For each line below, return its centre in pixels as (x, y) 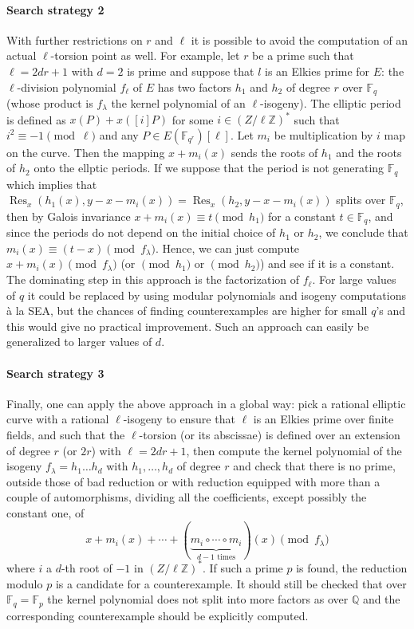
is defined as (36, 119)
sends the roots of (274, 152)
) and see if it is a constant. (327, 263)
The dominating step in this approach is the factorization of (153, 279)
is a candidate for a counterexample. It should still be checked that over (231, 583)
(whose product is (50, 103)
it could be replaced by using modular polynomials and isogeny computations (217, 295)
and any (119, 134)
